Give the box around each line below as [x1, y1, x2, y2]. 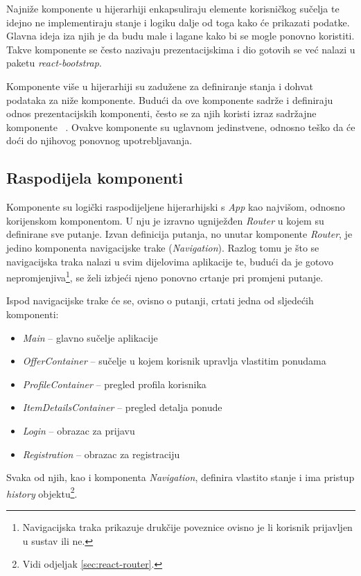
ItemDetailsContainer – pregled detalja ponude [22, 400, 222, 414]
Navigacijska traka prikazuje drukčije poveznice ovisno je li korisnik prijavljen [22, 519, 353, 534]
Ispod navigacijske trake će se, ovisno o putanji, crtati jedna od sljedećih [6, 293, 314, 308]
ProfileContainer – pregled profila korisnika [22, 376, 206, 391]
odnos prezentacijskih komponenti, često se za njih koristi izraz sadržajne [6, 106, 317, 121]
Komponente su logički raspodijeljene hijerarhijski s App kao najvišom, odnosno [6, 200, 345, 214]
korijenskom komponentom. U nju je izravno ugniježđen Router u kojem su [6, 213, 324, 227]
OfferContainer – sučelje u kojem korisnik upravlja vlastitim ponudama [22, 354, 326, 368]
